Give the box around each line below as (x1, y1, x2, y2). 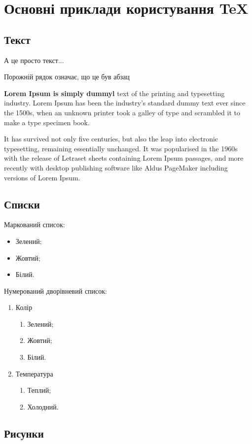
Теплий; (27, 385, 51, 395)
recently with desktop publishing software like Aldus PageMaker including (4, 162, 228, 172)
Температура (15, 368, 53, 378)
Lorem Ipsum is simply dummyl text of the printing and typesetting (4, 88, 225, 98)
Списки (4, 196, 40, 211)
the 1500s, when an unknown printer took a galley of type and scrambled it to (4, 107, 241, 117)
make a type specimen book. (4, 117, 90, 127)
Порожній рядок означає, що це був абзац (4, 71, 130, 82)
